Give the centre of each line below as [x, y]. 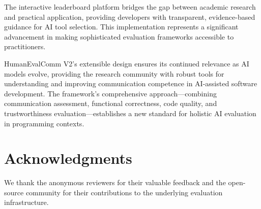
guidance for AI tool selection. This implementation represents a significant [121, 27]
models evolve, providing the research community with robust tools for [114, 73]
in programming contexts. [44, 123]
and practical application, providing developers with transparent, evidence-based [130, 16]
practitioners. [25, 46]
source [14, 192]
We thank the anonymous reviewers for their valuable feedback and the [115, 182]
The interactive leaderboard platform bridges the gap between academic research [130, 7]
